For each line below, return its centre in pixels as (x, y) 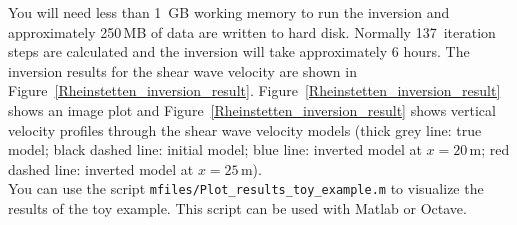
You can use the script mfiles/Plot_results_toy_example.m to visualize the (246, 188)
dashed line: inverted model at (101, 168)
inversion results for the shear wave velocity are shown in (182, 70)
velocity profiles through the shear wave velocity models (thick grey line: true (245, 129)
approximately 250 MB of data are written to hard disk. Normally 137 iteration (252, 31)
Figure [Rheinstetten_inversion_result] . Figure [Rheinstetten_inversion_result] (254, 90)
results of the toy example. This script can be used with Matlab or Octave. (237, 208)
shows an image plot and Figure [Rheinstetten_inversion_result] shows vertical (252, 109)
